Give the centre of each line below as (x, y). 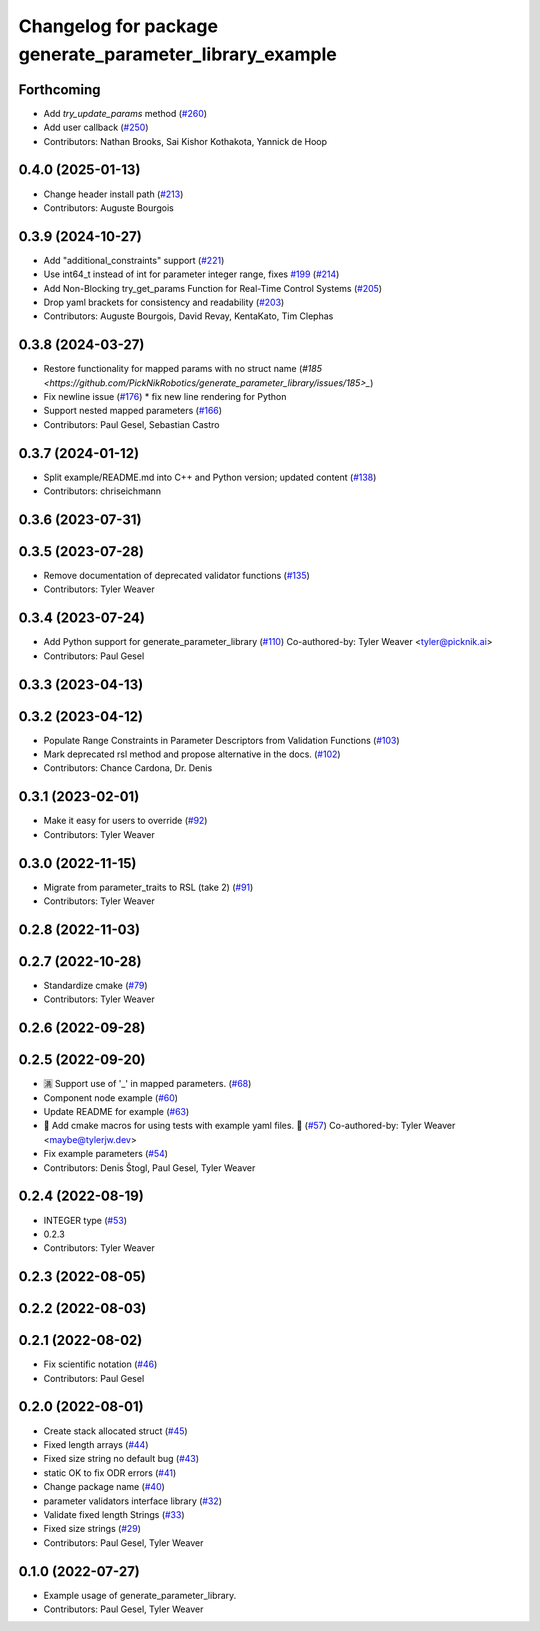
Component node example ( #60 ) (111, 1097)
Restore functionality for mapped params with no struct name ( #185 (182, 369)
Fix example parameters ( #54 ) (106, 1154)
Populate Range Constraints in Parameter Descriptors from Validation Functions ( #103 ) (221, 740)
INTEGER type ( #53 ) (85, 1220)
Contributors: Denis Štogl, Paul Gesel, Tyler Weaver (149, 1167)
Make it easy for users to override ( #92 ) (125, 821)
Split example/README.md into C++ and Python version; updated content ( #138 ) (210, 477)
